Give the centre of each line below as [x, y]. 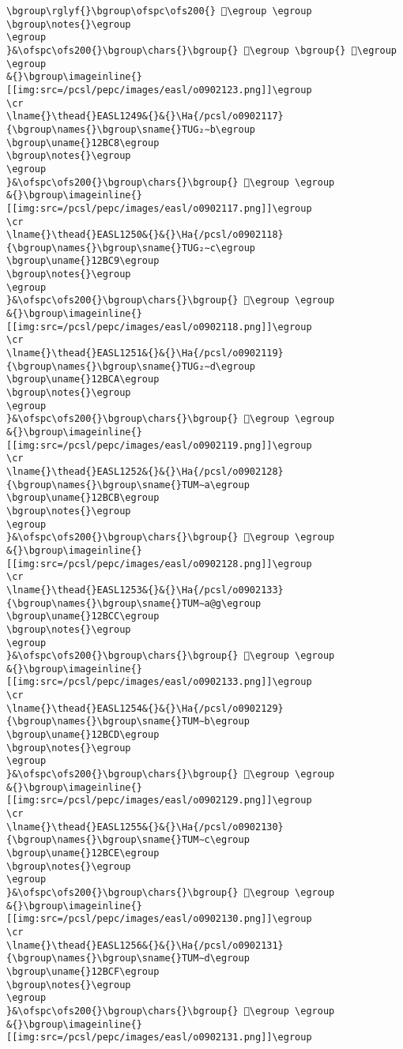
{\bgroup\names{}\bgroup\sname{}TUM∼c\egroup [128, 840]
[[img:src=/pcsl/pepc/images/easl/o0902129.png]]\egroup [159, 801]
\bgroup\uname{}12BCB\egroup [83, 498]
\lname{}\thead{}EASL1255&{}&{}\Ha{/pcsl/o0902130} [145, 827]
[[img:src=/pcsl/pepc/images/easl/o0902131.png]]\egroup [159, 1038]
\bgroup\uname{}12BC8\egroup [83, 143]
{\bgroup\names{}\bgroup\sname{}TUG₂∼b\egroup [131, 129]
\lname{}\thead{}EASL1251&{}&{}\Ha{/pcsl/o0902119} [145, 353]
